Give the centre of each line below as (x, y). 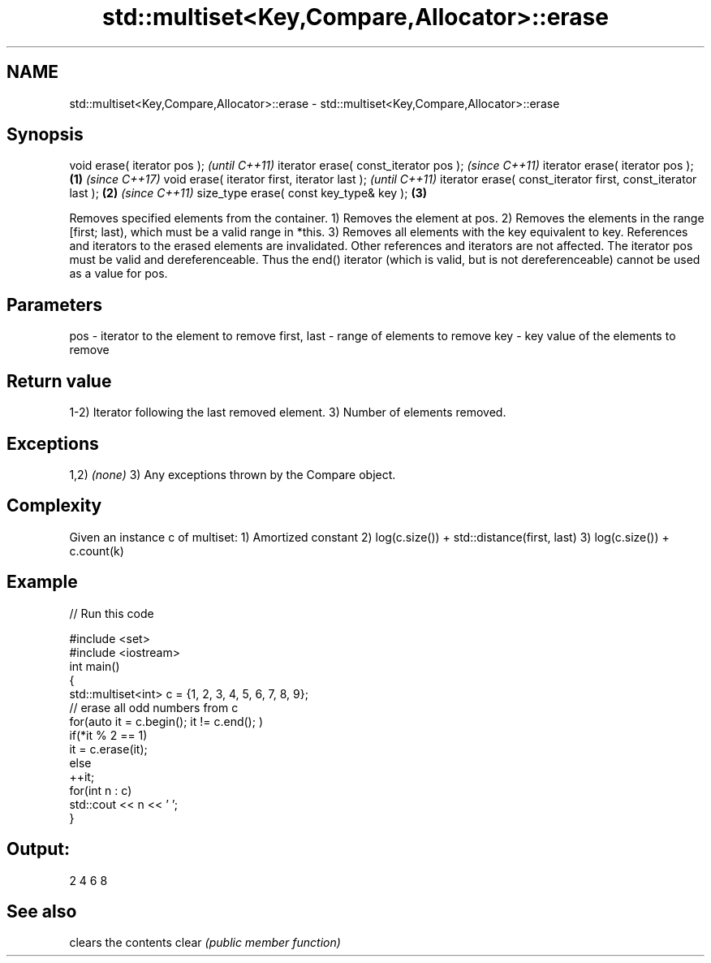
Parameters (54, 304)
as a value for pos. (118, 274)
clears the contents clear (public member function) (205, 943)
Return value (59, 381)
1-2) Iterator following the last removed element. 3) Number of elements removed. (288, 412)
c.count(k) (97, 551)
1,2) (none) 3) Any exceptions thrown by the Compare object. (233, 474)
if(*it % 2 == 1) (108, 735)
